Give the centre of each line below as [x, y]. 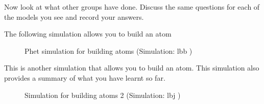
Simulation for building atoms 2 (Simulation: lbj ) [103, 95]
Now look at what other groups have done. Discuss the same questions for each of [132, 7]
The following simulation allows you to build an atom [88, 34]
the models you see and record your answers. [74, 16]
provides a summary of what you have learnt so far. [85, 77]
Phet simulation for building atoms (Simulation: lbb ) [109, 50]
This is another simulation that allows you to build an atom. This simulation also [132, 68]
